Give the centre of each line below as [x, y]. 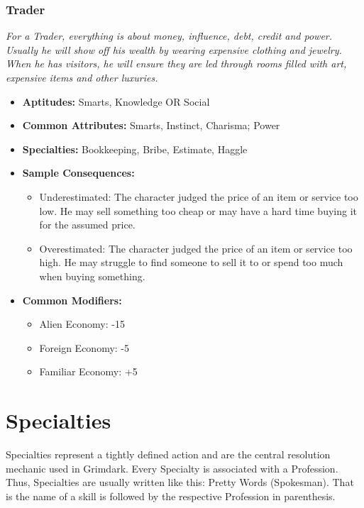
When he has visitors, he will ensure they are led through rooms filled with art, [176, 63]
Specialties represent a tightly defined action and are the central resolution [168, 454]
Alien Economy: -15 [82, 324]
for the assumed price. [87, 225]
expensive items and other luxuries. [82, 77]
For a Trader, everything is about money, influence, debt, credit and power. [169, 36]
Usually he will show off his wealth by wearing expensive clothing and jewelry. [174, 49]
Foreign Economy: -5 [84, 347]
